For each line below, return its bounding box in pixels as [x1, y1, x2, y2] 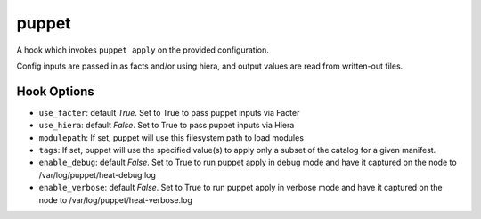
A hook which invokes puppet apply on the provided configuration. [16, 45, 269, 55]
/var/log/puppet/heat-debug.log [38, 169, 156, 180]
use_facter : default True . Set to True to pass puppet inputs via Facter [38, 107, 300, 118]
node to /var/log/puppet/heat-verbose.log [38, 194, 193, 205]
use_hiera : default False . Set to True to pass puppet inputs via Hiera [38, 120, 295, 131]
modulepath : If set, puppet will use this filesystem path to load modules [38, 132, 305, 142]
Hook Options [16, 84, 95, 99]
